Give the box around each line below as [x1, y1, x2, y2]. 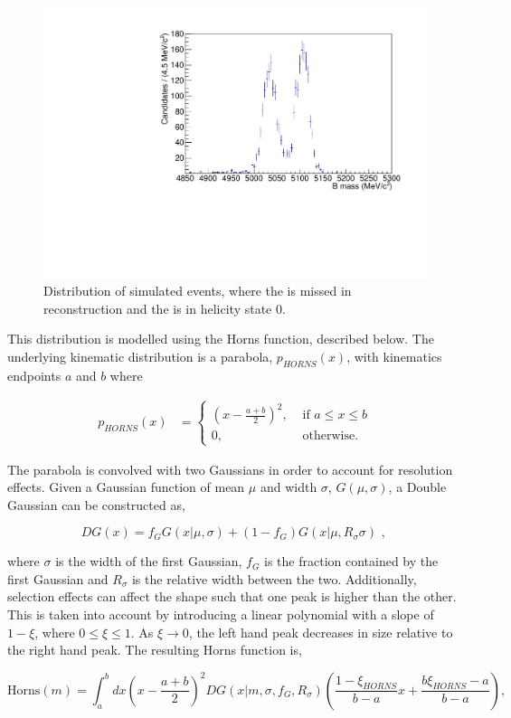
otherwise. [302, 430, 359, 443]
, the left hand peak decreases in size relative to [188, 622, 453, 641]
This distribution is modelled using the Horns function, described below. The [7, 329, 434, 348]
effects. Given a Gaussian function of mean [7, 477, 245, 496]
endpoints [7, 365, 62, 384]
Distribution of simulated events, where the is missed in [43, 281, 352, 300]
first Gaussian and [7, 569, 109, 588]
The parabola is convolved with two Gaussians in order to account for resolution [7, 459, 453, 478]
